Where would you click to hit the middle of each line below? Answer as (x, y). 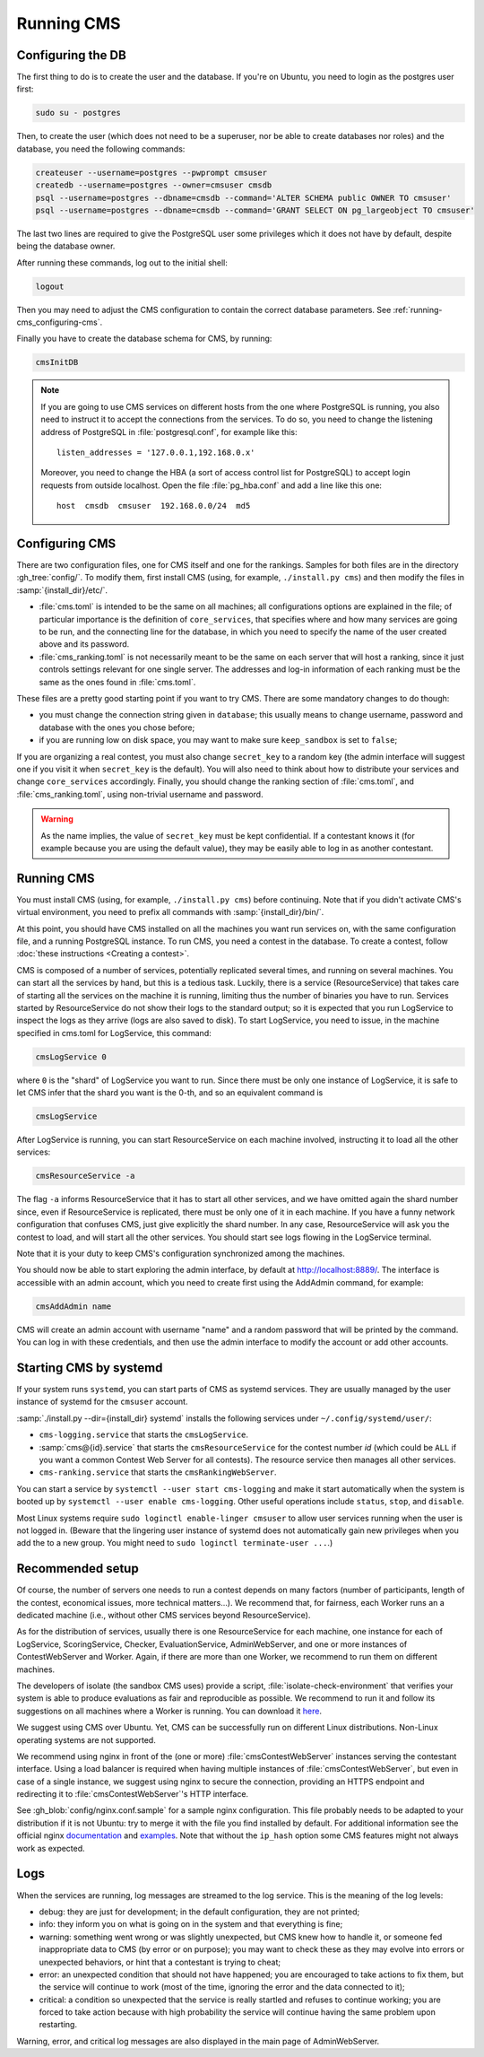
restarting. (58, 2025)
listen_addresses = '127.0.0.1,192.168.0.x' (156, 453)
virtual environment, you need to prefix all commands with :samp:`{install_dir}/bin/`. (170, 912)
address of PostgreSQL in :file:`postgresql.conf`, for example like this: (169, 431)
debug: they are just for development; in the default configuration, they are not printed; (199, 1912)
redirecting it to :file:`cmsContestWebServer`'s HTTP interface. (133, 1794)
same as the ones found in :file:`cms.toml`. (117, 682)
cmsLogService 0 (71, 1057)
